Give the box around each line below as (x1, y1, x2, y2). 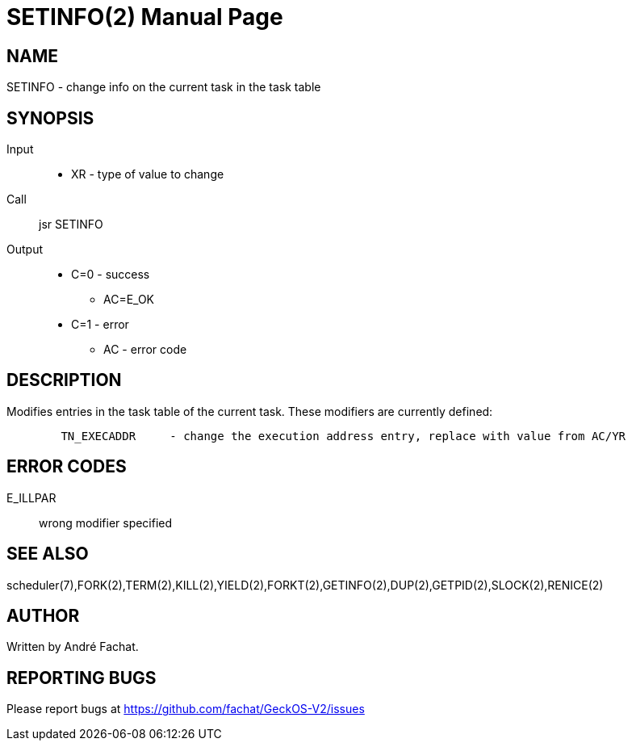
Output (6, 242, 43, 257)
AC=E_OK (103, 292, 155, 307)
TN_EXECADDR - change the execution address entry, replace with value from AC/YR (61, 429, 626, 443)
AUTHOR (6, 605, 80, 626)
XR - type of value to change (71, 167, 224, 182)
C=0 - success (71, 267, 150, 282)
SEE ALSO (6, 543, 89, 564)
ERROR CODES (6, 456, 127, 477)
